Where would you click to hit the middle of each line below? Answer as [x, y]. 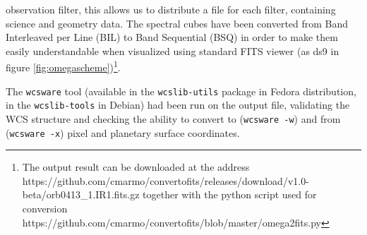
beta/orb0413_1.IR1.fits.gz [81, 194]
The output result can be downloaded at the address [136, 167]
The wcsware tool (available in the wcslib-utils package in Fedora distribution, [181, 91]
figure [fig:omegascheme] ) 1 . [63, 66]
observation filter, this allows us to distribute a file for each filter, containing [171, 9]
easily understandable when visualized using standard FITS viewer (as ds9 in [173, 50]
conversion [45, 209]
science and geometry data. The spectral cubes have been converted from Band [177, 23]
